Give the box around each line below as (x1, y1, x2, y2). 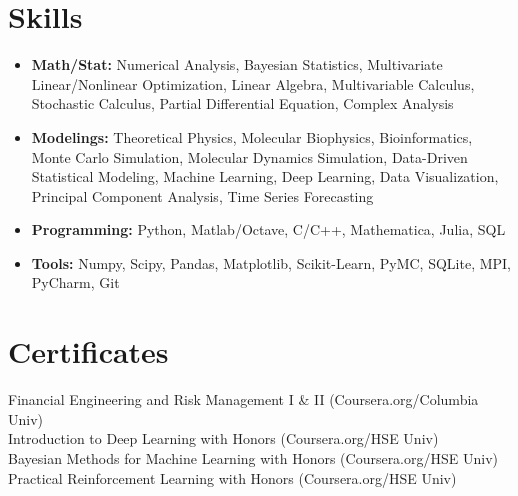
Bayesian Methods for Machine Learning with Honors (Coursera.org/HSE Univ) (8, 447, 498, 468)
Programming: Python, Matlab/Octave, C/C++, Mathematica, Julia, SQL (31, 219, 506, 240)
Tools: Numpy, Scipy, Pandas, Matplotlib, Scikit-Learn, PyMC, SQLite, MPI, (31, 252, 512, 273)
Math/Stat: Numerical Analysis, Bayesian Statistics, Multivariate (31, 54, 443, 75)
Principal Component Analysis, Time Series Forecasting (31, 185, 374, 206)
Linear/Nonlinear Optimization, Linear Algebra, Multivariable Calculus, (31, 73, 475, 94)
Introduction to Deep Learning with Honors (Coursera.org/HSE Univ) (8, 428, 439, 449)
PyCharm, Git (31, 272, 120, 293)
